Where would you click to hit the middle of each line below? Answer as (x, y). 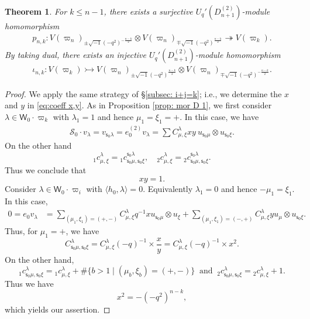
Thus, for (21, 230)
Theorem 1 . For (36, 11)
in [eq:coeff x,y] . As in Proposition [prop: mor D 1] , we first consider (149, 105)
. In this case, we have (219, 116)
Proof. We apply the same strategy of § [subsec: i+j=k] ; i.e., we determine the (143, 93)
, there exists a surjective (148, 11)
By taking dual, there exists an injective (75, 55)
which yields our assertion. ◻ (58, 309)
